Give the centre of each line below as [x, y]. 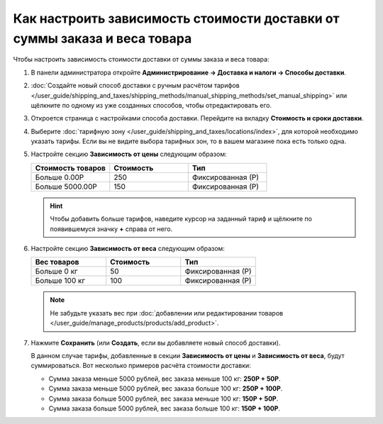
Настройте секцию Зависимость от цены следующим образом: [129, 154]
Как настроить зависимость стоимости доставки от [176, 18]
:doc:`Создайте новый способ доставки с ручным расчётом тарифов [135, 86]
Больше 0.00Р [60, 177]
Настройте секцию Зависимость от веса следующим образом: [128, 249]
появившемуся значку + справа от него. [111, 229]
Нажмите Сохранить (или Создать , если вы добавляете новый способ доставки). [156, 342]
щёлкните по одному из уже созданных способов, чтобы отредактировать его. [151, 105]
